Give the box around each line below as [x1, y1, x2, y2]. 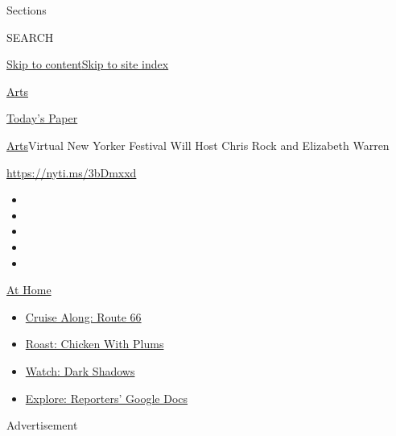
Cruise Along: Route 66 [25, 308, 142, 325]
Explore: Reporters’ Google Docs [25, 389, 188, 406]
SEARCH [6, 28, 54, 45]
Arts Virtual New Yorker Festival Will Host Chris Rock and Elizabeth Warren [6, 136, 390, 153]
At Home [6, 281, 52, 298]
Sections [6, 2, 47, 18]
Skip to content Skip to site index [6, 56, 169, 73]
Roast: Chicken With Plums [25, 335, 164, 352]
